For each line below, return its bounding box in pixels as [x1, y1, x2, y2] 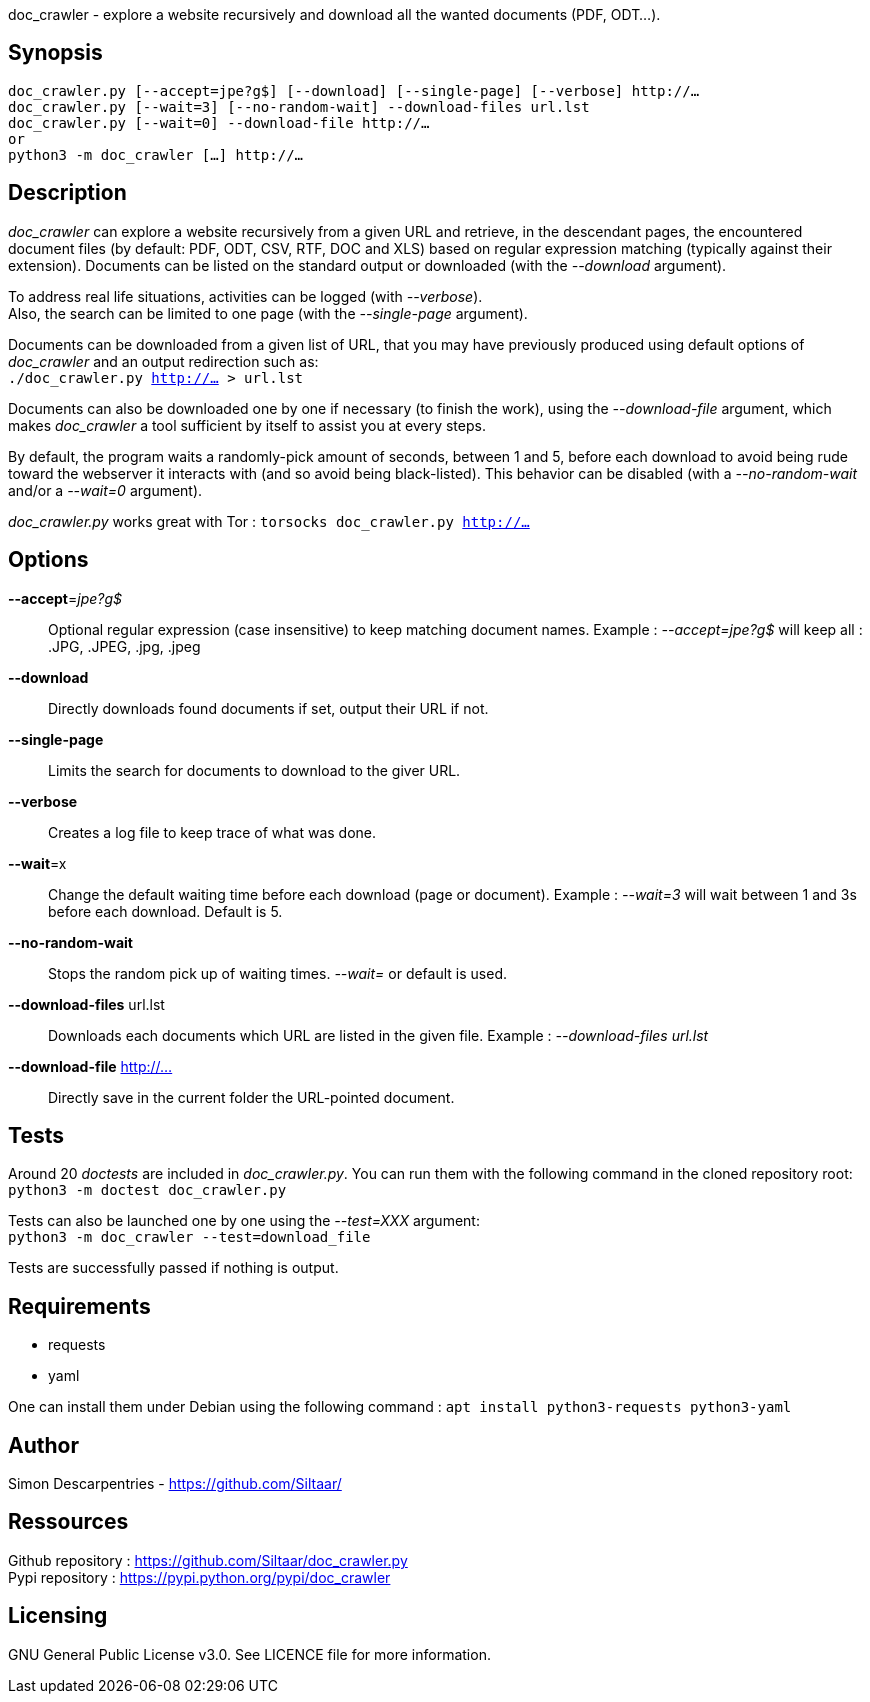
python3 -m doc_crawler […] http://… [8, 146, 304, 163]
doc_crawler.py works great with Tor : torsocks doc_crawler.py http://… [8, 512, 530, 530]
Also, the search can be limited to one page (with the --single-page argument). [8, 304, 528, 322]
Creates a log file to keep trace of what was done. [48, 823, 377, 841]
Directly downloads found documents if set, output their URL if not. [48, 699, 489, 717]
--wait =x [8, 854, 67, 872]
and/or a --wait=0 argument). [8, 481, 203, 499]
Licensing [8, 1603, 108, 1629]
